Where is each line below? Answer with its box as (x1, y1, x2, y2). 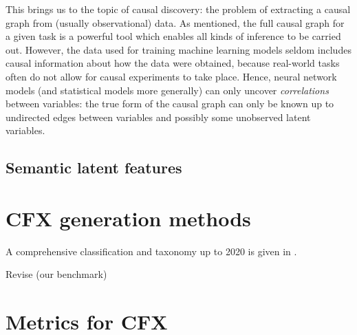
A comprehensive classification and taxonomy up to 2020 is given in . (6, 244, 297, 258)
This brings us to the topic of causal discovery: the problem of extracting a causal (6, 2, 351, 16)
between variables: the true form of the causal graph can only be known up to (6, 96, 334, 111)
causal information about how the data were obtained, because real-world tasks (6, 56, 340, 70)
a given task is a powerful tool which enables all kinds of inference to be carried (6, 29, 341, 43)
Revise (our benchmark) (6, 267, 107, 281)
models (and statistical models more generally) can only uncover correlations (6, 83, 329, 97)
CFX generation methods (6, 204, 251, 232)
